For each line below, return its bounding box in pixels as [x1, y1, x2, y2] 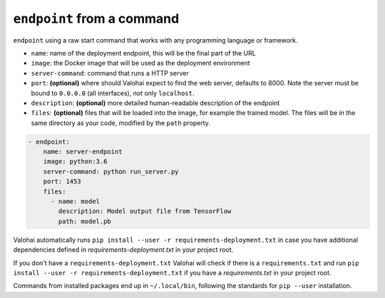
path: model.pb [58, 217, 112, 225]
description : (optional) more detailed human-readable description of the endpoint [31, 98, 280, 107]
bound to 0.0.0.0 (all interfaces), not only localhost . [31, 89, 195, 97]
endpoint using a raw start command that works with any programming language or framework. [13, 36, 298, 44]
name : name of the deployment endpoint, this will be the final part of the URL [31, 48, 256, 57]
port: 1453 [43, 178, 81, 186]
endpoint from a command [13, 11, 180, 26]
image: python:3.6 [43, 157, 108, 166]
